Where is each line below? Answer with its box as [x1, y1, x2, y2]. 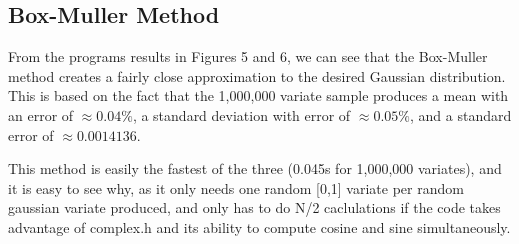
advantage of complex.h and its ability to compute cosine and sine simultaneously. [8, 216, 511, 237]
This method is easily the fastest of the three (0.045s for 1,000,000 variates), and [8, 158, 502, 179]
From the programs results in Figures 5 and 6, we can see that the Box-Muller [8, 46, 488, 67]
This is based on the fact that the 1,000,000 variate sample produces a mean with [8, 85, 509, 106]
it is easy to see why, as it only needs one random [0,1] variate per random [8, 177, 464, 198]
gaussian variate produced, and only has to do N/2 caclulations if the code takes [8, 197, 501, 218]
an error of [8, 104, 74, 125]
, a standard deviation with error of [132, 104, 351, 125]
